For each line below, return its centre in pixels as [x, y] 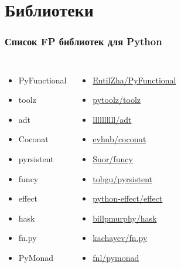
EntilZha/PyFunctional [134, 80]
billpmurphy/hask [125, 218]
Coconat [33, 139]
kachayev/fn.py [120, 238]
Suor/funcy [113, 158]
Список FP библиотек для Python [83, 41]
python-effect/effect [128, 198]
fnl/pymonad [116, 257]
